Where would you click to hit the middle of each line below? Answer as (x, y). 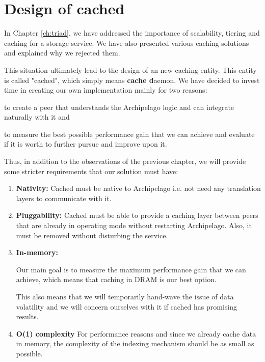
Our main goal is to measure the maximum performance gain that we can (131, 269)
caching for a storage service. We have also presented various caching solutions (127, 43)
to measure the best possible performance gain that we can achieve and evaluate (129, 134)
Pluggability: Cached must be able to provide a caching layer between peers (137, 215)
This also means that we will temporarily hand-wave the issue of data (125, 296)
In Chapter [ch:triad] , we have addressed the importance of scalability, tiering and (132, 33)
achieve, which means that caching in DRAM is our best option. (116, 279)
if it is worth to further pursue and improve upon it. (86, 144)
